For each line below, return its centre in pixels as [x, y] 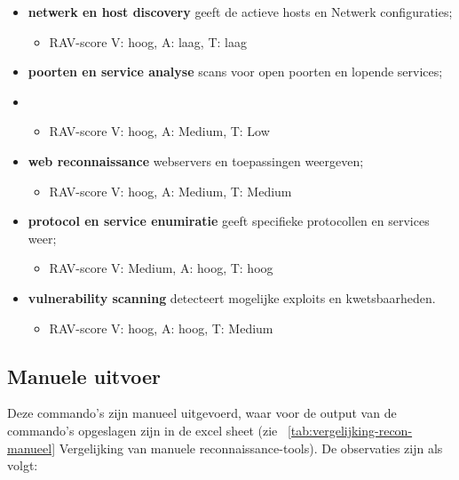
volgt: [23, 465]
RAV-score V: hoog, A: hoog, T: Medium [161, 328]
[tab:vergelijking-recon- [350, 430]
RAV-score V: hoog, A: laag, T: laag [148, 41]
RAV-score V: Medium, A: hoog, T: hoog [161, 268]
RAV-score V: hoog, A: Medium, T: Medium [170, 191]
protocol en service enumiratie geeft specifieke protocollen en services [229, 221]
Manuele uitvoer [84, 376]
